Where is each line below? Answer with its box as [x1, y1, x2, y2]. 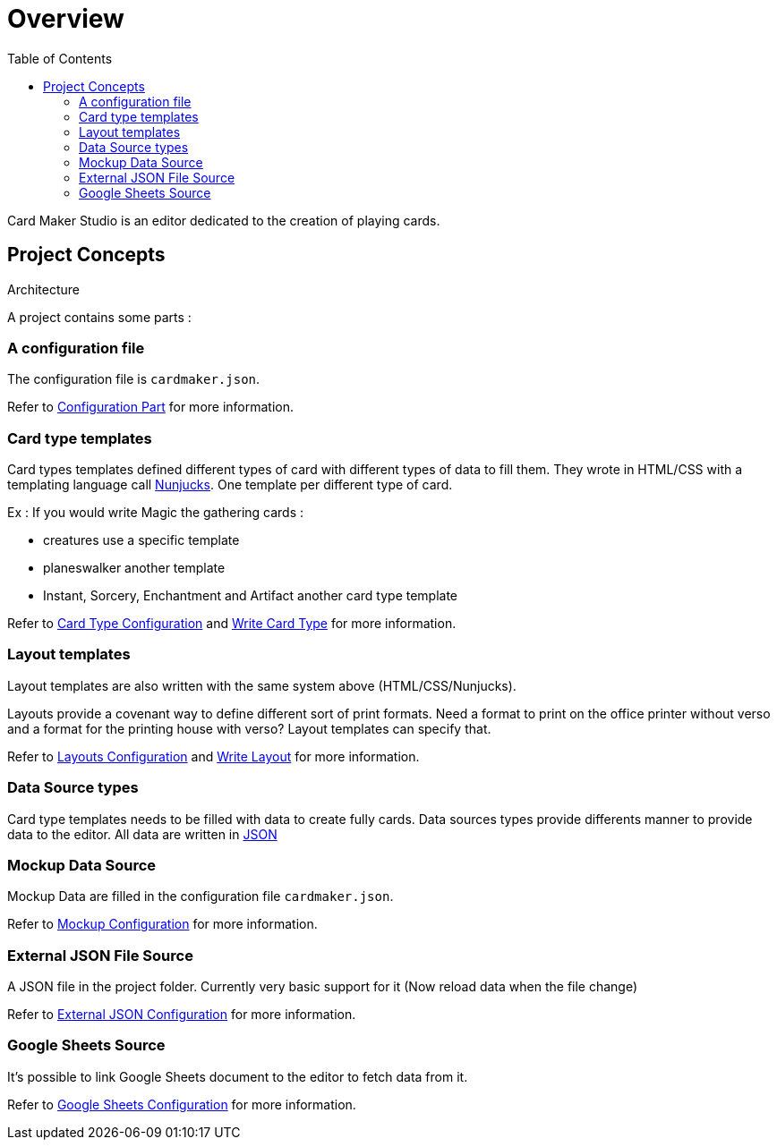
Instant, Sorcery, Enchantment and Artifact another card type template [43, 588, 458, 604]
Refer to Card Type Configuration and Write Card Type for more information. [7, 616, 457, 632]
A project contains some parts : [7, 309, 192, 325]
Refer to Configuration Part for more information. [7, 399, 295, 415]
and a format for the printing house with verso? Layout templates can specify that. [7, 720, 491, 736]
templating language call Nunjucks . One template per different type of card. [7, 477, 453, 493]
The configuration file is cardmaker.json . [7, 371, 260, 387]
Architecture [7, 281, 81, 297]
